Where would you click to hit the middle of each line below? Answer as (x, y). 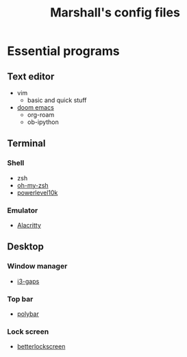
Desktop (26, 247)
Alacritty (29, 225)
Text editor (31, 76)
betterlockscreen (41, 347)
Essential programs (63, 51)
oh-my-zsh (33, 185)
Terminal (26, 144)
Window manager (37, 267)
